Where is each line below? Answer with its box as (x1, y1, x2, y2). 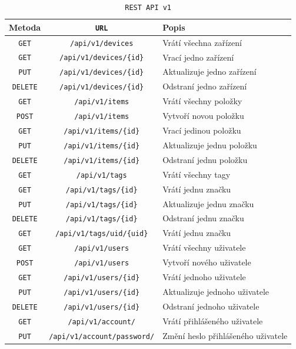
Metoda (9, 21, 41, 33)
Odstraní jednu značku (162, 212, 244, 224)
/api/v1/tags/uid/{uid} (55, 230, 148, 238)
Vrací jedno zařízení (162, 51, 234, 63)
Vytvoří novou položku (162, 109, 244, 122)
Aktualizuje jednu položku (162, 138, 257, 151)
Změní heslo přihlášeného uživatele (162, 329, 288, 341)
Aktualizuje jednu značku (162, 197, 254, 210)
